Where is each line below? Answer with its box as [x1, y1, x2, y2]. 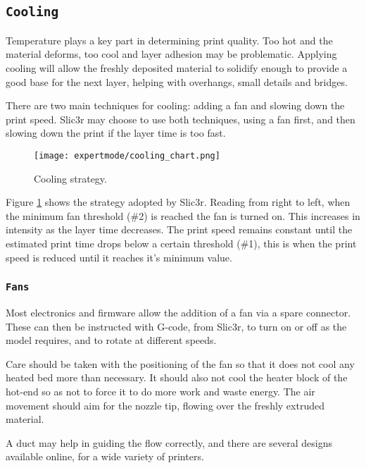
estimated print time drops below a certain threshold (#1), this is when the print [6, 235, 357, 250]
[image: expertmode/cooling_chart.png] [34, 150, 220, 161]
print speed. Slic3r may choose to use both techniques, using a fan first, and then [6, 111, 355, 126]
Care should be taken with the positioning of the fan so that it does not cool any [6, 356, 355, 371]
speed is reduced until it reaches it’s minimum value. [6, 250, 232, 264]
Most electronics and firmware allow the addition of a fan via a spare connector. [6, 304, 351, 319]
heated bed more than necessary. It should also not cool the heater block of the [6, 370, 348, 385]
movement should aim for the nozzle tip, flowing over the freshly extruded [6, 398, 324, 412]
